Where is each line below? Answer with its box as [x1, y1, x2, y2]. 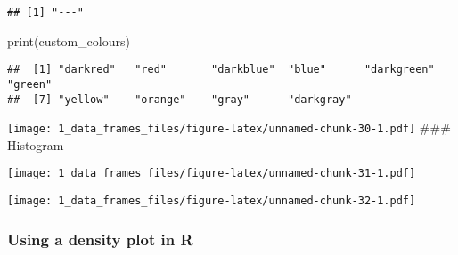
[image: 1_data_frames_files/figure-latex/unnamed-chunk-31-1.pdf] [7, 167, 416, 180]
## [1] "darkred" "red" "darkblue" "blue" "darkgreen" [7, 63, 435, 76]
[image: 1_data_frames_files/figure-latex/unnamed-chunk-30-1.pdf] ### [7, 118, 451, 137]
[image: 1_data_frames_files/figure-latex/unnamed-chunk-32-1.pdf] [7, 195, 416, 208]
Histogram [7, 135, 64, 154]
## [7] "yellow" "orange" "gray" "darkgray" [7, 92, 352, 106]
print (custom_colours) [7, 31, 130, 50]
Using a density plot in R [7, 227, 193, 250]
